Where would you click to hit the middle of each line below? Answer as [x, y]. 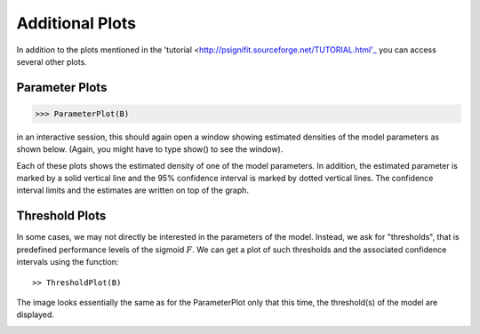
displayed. [36, 314]
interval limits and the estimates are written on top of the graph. [132, 190]
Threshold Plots [61, 216]
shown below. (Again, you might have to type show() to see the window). [150, 149]
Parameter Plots [62, 87]
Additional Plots [76, 23]
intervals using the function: [68, 262]
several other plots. [52, 61]
